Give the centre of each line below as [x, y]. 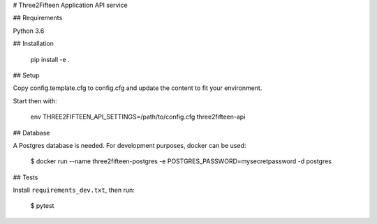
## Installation [33, 44]
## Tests [25, 177]
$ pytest [42, 206]
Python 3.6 [29, 31]
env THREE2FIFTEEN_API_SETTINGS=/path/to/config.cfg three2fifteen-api [138, 117]
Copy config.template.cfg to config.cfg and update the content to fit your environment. [138, 88]
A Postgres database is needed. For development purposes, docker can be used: [130, 145]
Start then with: [35, 100]
